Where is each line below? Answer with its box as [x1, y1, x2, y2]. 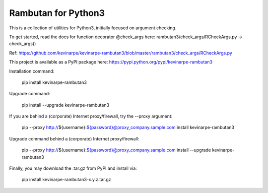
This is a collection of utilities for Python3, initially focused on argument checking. [9, 25, 177, 31]
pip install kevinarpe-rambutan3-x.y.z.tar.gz [21, 177, 111, 183]
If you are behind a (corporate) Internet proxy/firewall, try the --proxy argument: [9, 113, 173, 119]
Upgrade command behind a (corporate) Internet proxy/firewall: [9, 135, 139, 141]
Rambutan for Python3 [9, 7, 105, 18]
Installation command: [9, 68, 55, 74]
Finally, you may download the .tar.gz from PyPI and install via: [9, 165, 137, 171]
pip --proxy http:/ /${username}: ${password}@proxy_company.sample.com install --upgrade [21, 147, 211, 153]
